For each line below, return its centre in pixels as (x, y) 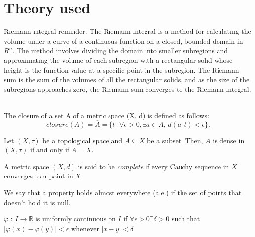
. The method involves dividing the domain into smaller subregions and (120, 50)
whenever (85, 228)
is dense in (229, 140)
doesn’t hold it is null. (37, 202)
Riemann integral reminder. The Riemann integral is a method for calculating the (127, 31)
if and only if (50, 150)
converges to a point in (38, 176)
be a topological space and (83, 140)
